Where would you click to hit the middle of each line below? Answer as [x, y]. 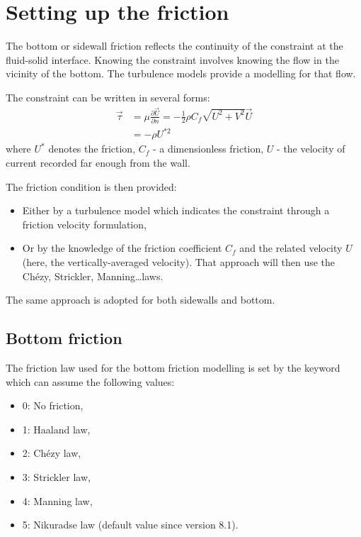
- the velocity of [311, 149]
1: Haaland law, [56, 429]
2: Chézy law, [52, 453]
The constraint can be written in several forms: [108, 97]
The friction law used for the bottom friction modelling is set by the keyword [173, 367]
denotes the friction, [92, 149]
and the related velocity [291, 248]
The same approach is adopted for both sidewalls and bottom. [141, 300]
